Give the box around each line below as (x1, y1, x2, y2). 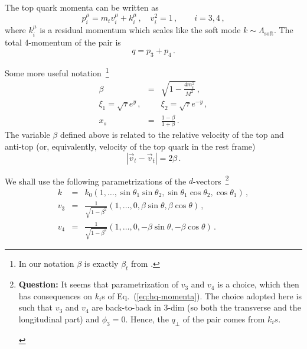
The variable (5, 128, 50, 141)
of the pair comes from (182, 312, 265, 325)
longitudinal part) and (18, 312, 100, 325)
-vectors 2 (193, 173, 229, 187)
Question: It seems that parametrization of (18, 278, 178, 290)
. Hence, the (125, 312, 169, 325)
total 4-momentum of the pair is (5, 35, 121, 48)
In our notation (18, 257, 74, 270)
